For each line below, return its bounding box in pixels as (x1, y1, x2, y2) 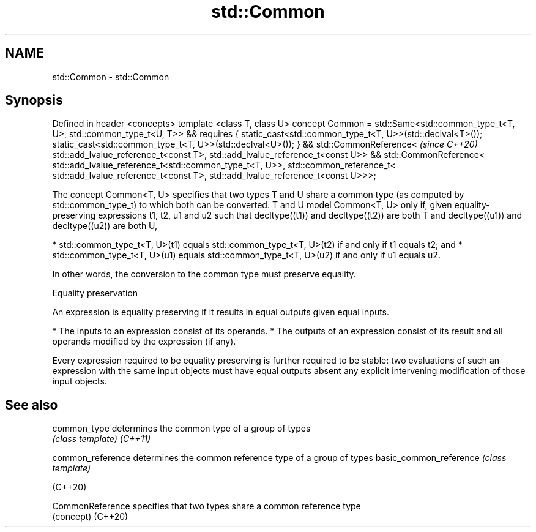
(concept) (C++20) (52, 511, 128, 522)
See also (5, 397, 58, 413)
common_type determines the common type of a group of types (52, 423, 311, 434)
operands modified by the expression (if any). (52, 336, 236, 347)
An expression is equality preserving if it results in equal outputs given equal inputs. (52, 307, 390, 318)
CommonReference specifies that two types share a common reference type (52, 501, 361, 512)
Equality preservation (52, 288, 138, 299)
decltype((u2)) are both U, (52, 220, 158, 231)
